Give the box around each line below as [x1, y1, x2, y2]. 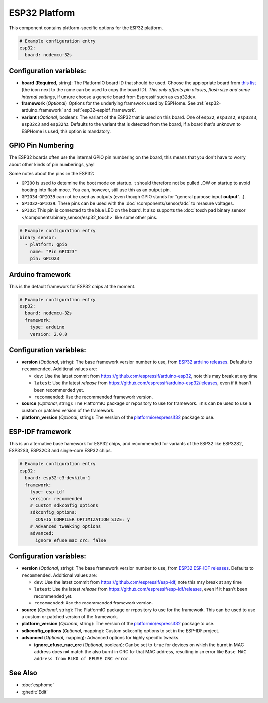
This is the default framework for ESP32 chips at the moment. [9, 283, 135, 289]
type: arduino [30, 324, 65, 330]
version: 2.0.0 [30, 331, 67, 337]
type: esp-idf [30, 489, 65, 495]
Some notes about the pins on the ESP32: [9, 171, 94, 177]
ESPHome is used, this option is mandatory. [21, 128, 111, 134]
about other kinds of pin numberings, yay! [9, 161, 95, 167]
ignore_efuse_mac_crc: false [35, 537, 106, 543]
